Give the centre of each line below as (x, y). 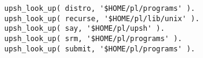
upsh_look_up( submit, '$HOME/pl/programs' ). (100, 49)
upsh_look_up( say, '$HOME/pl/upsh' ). (85, 29)
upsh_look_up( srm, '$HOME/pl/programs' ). (93, 38)
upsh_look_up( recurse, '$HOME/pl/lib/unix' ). (102, 18)
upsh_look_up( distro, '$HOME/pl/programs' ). (100, 8)
